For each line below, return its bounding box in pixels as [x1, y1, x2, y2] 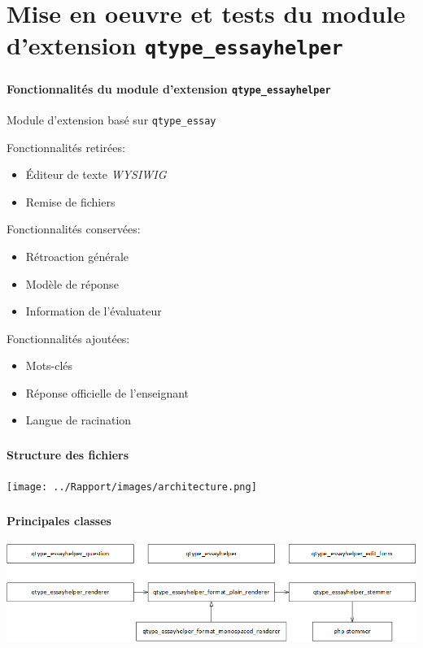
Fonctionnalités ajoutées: [7, 329, 130, 346]
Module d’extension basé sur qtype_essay [7, 111, 216, 128]
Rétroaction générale [25, 247, 129, 264]
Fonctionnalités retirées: [7, 138, 125, 155]
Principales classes [7, 511, 111, 528]
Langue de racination [25, 411, 132, 428]
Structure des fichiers [7, 446, 129, 463]
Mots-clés [25, 357, 73, 374]
